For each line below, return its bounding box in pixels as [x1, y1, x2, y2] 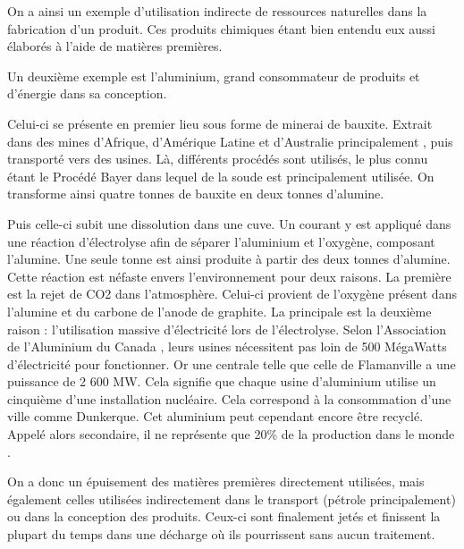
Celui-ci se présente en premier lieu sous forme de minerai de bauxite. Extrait [7, 114, 433, 132]
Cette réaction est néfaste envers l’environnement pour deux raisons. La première [7, 266, 451, 285]
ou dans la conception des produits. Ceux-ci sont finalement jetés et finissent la [7, 507, 441, 526]
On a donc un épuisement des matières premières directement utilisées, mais [7, 472, 425, 491]
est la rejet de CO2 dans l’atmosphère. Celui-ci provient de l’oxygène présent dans [7, 284, 457, 303]
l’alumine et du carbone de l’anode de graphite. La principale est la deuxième [7, 301, 432, 320]
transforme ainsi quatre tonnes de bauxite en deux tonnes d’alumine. [7, 184, 384, 203]
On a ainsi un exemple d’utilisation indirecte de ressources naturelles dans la [7, 2, 427, 20]
